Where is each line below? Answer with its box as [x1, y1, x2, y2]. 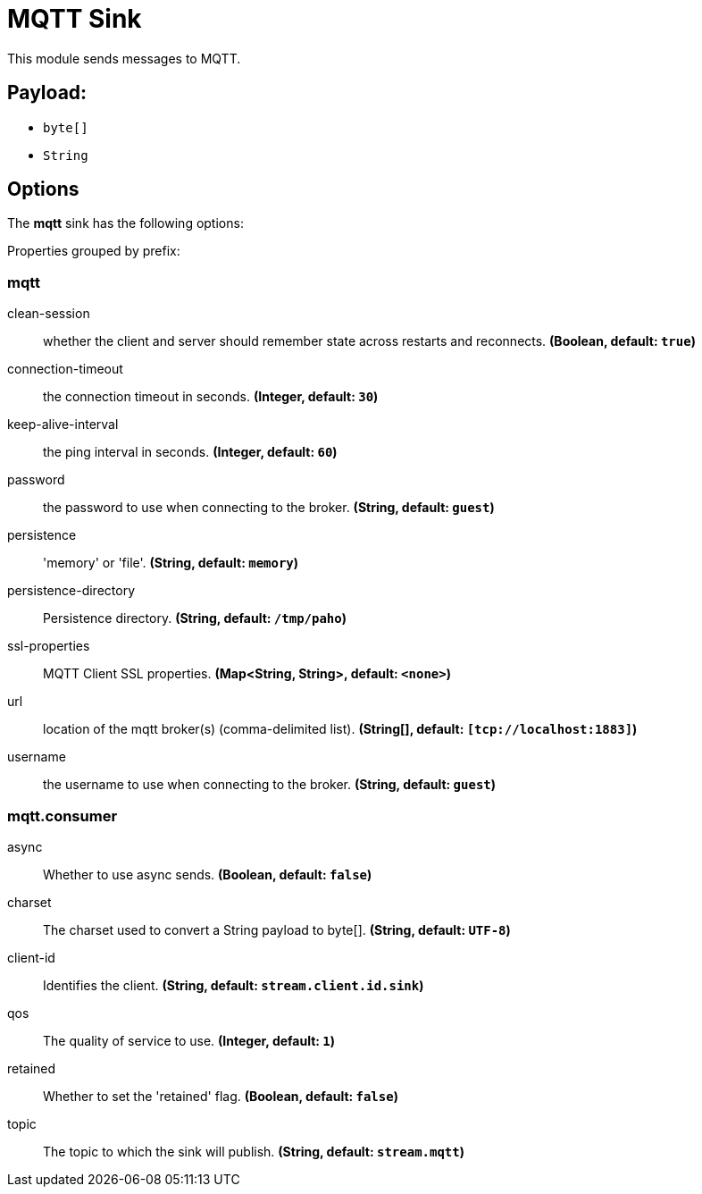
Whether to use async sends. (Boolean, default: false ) [43, 866, 372, 882]
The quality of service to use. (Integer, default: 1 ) [43, 1032, 336, 1048]
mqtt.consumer [7, 806, 118, 825]
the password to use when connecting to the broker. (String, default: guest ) [43, 500, 495, 516]
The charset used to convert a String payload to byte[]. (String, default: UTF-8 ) [43, 921, 511, 938]
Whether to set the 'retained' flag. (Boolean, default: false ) [43, 1088, 398, 1104]
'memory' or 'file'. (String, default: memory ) [43, 555, 299, 571]
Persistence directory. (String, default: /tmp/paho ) [43, 610, 347, 626]
